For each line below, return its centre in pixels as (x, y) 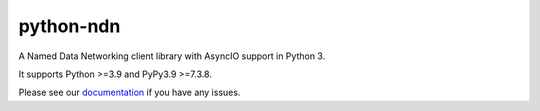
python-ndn (69, 26)
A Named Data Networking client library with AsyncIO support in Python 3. (172, 56)
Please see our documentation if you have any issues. (129, 92)
